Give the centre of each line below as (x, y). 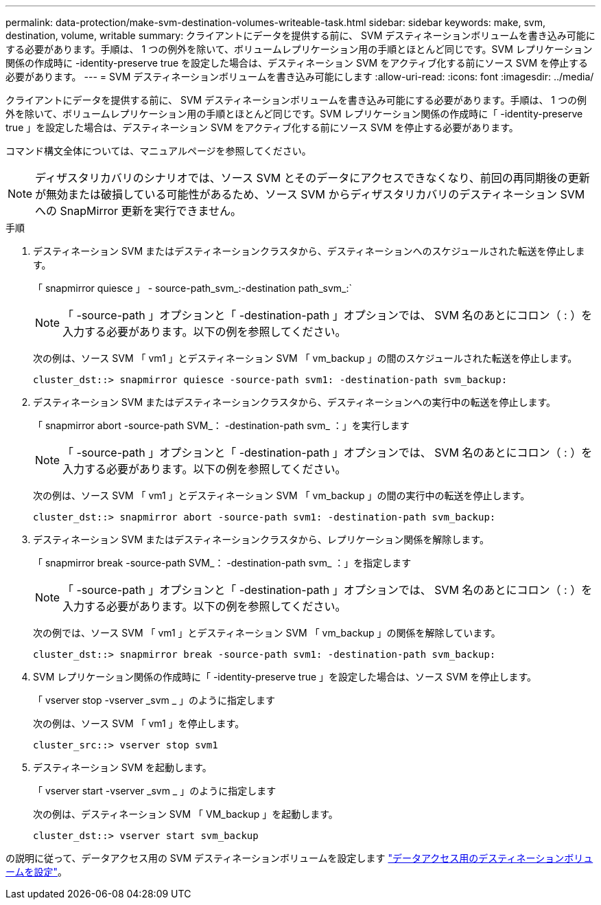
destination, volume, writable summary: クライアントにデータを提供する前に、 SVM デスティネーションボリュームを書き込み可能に (300, 35)
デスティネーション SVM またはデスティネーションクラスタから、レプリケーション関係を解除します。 (261, 539)
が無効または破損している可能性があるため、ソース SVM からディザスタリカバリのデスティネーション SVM (310, 194)
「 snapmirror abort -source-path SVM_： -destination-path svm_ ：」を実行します (221, 425)
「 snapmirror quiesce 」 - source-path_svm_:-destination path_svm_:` (192, 288)
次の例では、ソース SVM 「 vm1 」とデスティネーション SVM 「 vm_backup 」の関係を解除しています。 (267, 633)
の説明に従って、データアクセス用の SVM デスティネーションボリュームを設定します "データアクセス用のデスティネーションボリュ (299, 858)
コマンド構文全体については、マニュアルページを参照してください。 (158, 151)
